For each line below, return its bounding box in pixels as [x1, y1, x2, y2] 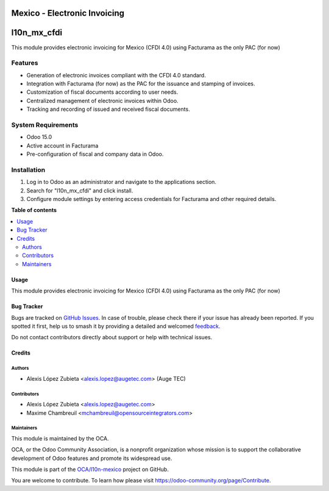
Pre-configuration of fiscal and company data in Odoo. [26, 150, 164, 158]
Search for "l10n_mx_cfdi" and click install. [26, 186, 133, 194]
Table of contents [11, 207, 57, 214]
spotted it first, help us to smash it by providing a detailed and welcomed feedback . [11, 322, 221, 330]
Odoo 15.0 [26, 133, 52, 141]
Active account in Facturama [26, 142, 99, 149]
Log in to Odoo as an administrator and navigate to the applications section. [26, 178, 216, 186]
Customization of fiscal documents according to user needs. [26, 88, 179, 96]
